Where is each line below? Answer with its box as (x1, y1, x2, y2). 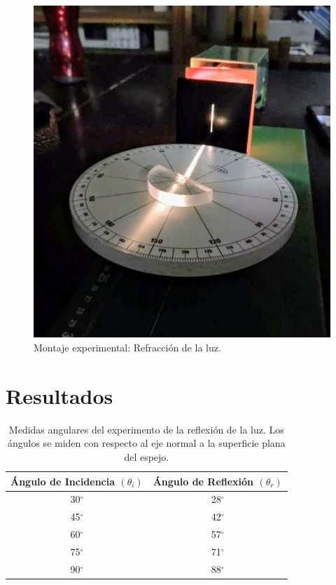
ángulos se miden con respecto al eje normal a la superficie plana (7, 436, 286, 450)
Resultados (6, 381, 113, 410)
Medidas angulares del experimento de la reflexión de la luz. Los (8, 422, 284, 436)
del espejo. (124, 449, 169, 464)
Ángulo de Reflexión (153, 473, 254, 488)
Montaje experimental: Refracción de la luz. (34, 340, 221, 355)
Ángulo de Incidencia (10, 473, 115, 488)
